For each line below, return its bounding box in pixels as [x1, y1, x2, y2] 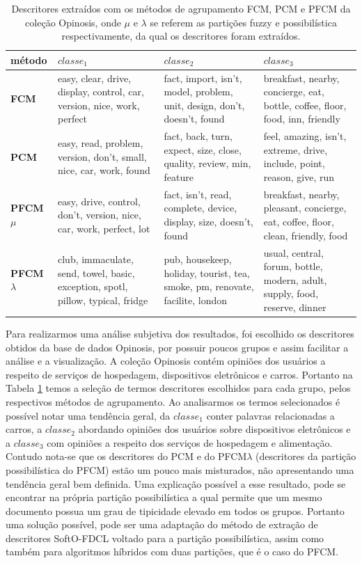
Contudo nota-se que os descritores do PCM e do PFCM [6, 449, 247, 463]
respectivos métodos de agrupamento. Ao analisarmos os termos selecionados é [6, 394, 340, 409]
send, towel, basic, [58, 265, 135, 280]
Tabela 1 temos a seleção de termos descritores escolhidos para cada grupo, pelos [6, 381, 351, 395]
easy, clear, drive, [58, 70, 132, 85]
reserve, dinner [263, 299, 326, 314]
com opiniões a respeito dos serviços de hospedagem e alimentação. [47, 435, 333, 450]
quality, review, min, [164, 156, 251, 171]
